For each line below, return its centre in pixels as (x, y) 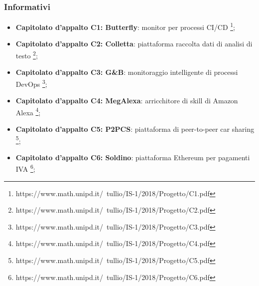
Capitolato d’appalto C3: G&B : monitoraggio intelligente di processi (127, 72)
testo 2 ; (27, 55)
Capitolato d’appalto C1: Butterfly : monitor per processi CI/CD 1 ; (126, 26)
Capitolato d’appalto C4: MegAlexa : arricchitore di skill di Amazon (127, 101)
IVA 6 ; (25, 168)
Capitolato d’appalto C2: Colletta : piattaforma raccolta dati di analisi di (134, 44)
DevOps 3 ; (31, 83)
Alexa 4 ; (28, 111)
